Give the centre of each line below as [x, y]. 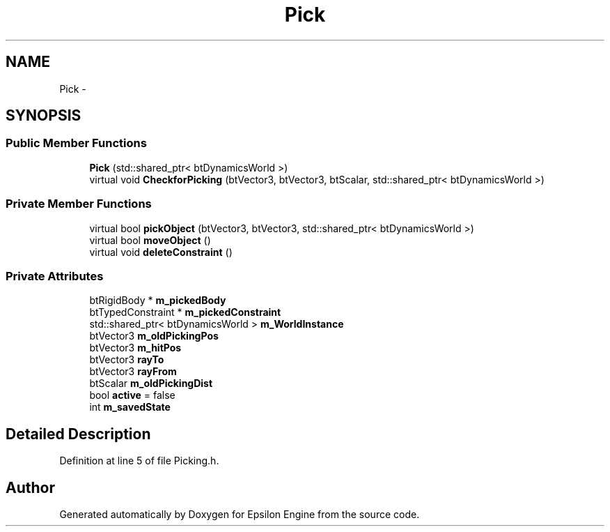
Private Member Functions [79, 204]
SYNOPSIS [44, 116]
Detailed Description [78, 434]
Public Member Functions [76, 143]
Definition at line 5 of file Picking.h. [139, 461]
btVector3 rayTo [127, 360]
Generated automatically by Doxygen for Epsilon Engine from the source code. [240, 514]
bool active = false [132, 395]
